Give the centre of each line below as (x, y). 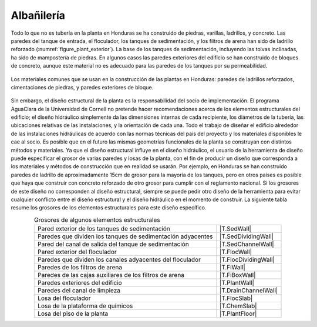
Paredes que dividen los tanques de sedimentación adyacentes (125, 236)
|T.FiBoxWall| (237, 275)
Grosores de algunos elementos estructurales (97, 219)
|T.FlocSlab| (236, 298)
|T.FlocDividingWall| (247, 260)
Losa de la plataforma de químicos (85, 306)
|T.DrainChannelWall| (249, 291)
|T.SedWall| (235, 229)
